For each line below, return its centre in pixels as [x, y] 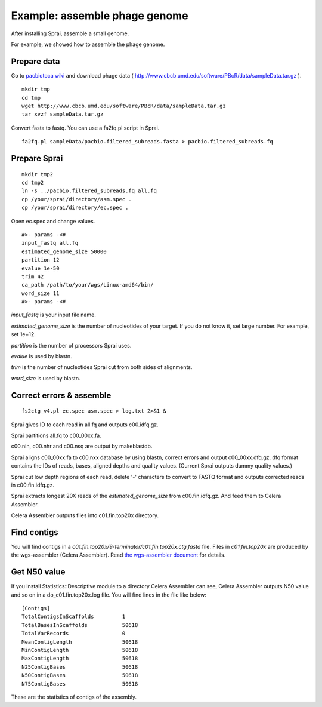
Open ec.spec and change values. [53, 221]
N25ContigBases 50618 [80, 667]
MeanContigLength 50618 [80, 642]
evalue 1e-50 [41, 268]
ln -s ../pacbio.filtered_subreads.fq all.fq [89, 191]
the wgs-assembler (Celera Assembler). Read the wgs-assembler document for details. [118, 555]
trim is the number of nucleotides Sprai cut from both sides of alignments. [102, 367]
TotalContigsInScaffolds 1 [74, 617]
